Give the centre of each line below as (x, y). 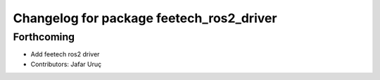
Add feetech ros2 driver (65, 54)
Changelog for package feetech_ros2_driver (145, 18)
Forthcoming (44, 37)
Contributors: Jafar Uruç (66, 64)
